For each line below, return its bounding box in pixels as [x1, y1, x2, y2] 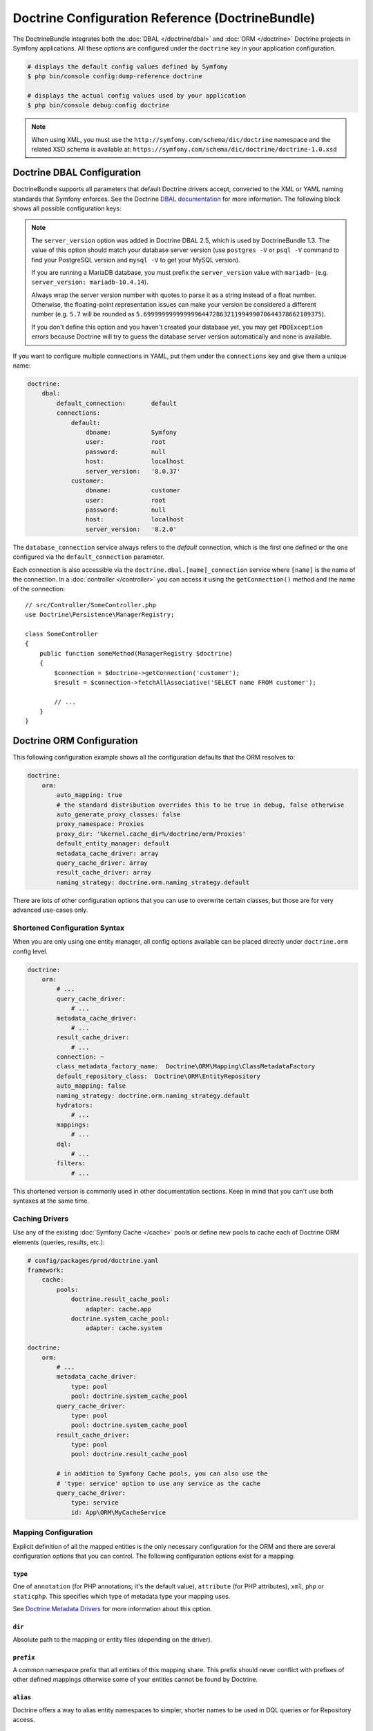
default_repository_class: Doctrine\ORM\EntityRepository [56, 1072, 261, 1080]
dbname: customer [85, 487, 181, 494]
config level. [12, 947, 48, 956]
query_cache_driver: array [56, 859, 148, 867]
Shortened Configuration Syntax [12, 923, 124, 933]
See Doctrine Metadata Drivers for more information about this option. [12, 1605, 212, 1613]
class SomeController [25, 630, 98, 638]
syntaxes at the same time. [12, 1196, 90, 1205]
